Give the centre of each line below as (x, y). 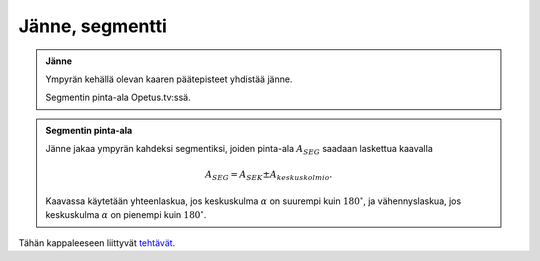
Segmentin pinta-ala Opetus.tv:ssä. (118, 97)
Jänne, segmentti (92, 26)
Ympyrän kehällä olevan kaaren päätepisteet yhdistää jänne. (169, 79)
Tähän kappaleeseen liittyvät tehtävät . (97, 242)
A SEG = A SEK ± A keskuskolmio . (269, 176)
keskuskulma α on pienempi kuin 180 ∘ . (126, 214)
